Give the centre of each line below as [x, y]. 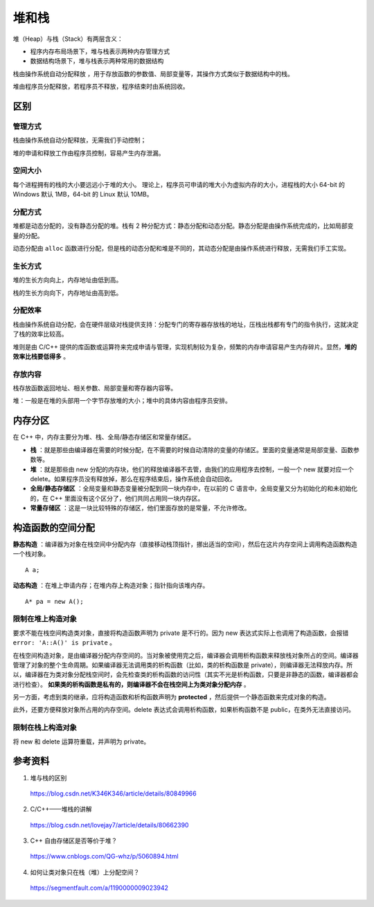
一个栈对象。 [31, 554]
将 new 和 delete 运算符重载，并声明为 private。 [81, 742]
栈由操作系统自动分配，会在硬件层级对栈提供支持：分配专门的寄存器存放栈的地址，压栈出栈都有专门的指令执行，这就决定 [186, 324]
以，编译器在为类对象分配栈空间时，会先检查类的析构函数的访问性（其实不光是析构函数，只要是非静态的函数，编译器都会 [186, 674]
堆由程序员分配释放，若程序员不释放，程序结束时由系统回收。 [101, 87]
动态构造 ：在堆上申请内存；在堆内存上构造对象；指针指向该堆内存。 [111, 586]
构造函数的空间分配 [54, 527]
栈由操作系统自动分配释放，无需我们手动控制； [80, 140]
